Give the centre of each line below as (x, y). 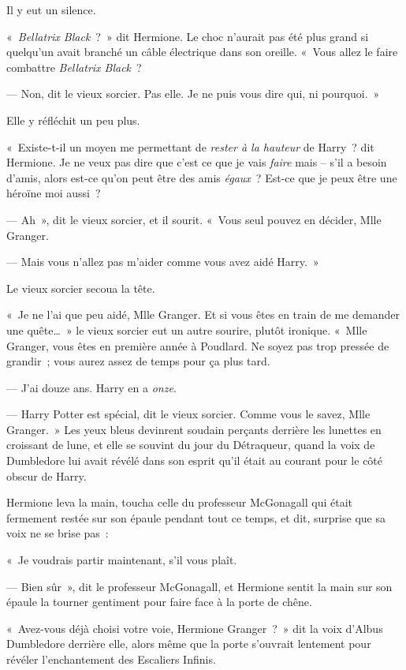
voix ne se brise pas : (58, 533)
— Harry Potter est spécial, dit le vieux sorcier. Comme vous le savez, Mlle (188, 414)
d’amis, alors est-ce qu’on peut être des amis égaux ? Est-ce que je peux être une (202, 177)
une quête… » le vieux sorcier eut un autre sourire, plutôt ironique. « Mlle (187, 329)
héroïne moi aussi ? (54, 193)
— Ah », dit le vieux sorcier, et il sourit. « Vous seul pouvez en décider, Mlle (194, 219)
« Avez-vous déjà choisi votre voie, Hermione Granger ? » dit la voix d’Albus (195, 628)
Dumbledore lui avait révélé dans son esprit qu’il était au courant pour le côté (195, 460)
